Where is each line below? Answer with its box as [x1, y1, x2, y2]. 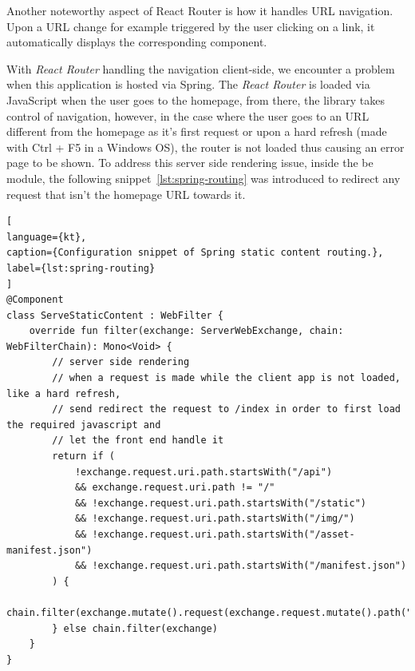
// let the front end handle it [52, 435, 224, 447]
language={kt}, [6, 231, 87, 243]
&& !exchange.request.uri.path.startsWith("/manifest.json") [74, 560, 407, 572]
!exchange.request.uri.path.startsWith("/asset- [92, 529, 355, 540]
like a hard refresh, [6, 387, 121, 399]
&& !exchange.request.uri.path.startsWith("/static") [74, 497, 367, 509]
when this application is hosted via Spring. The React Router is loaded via [6, 76, 370, 93]
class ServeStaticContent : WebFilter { [6, 309, 224, 321]
